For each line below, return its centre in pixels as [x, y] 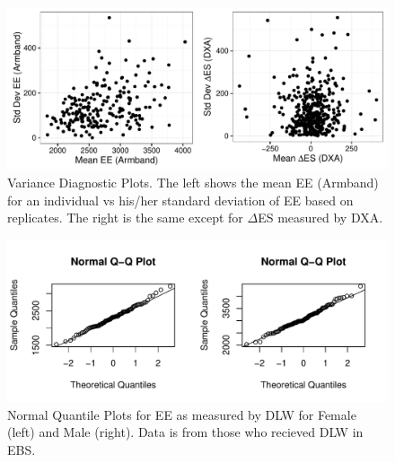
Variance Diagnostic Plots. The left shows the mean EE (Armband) [193, 182]
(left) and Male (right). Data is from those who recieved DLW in [185, 432]
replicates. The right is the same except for [125, 218]
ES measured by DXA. [320, 218]
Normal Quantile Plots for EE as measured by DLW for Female [182, 414]
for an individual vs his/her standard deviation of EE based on [180, 200]
